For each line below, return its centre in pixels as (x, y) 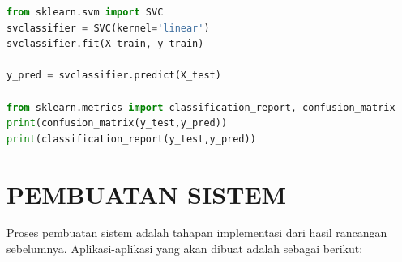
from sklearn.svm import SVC (85, 12)
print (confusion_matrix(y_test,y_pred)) (117, 123)
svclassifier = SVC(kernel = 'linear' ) (108, 28)
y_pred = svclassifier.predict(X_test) (114, 76)
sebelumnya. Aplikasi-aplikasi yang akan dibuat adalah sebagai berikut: (185, 249)
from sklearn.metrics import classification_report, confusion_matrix (201, 107)
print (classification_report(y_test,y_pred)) (131, 139)
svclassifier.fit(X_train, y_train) (105, 44)
